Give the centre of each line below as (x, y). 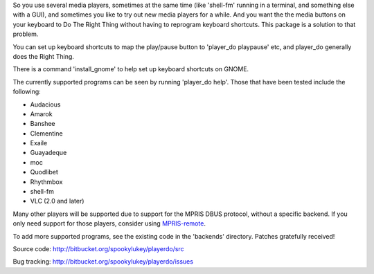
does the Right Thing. (43, 56)
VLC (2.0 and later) (57, 201)
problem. (26, 34)
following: (27, 92)
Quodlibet (44, 172)
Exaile (39, 143)
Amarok (41, 113)
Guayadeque (48, 153)
